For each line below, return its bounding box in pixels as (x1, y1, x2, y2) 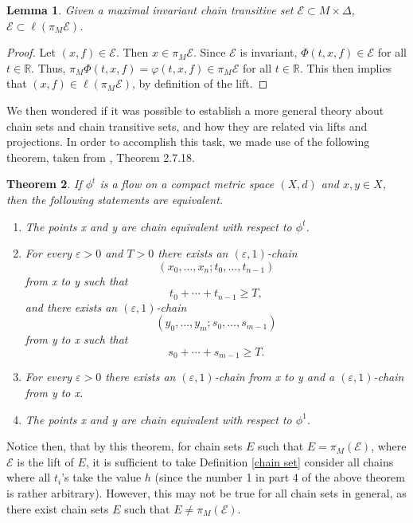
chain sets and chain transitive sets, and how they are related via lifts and (6, 117, 368, 134)
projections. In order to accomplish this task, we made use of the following (6, 133, 370, 150)
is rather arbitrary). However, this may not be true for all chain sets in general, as (6, 484, 407, 501)
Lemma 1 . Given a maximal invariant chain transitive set (6, 2, 294, 18)
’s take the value (61, 469, 142, 486)
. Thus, (31, 59, 66, 76)
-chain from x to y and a (214, 368, 335, 385)
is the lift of (17, 453, 74, 470)
